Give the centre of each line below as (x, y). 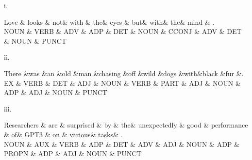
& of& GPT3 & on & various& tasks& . (63, 134)
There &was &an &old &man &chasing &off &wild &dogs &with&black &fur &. (124, 73)
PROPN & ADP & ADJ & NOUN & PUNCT (73, 153)
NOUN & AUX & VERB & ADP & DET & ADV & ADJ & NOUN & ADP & (122, 144)
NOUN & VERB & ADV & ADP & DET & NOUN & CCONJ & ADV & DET (123, 31)
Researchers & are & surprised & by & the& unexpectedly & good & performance (126, 125)
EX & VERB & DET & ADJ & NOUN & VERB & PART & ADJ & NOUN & (122, 83)
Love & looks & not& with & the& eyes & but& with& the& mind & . (109, 22)
